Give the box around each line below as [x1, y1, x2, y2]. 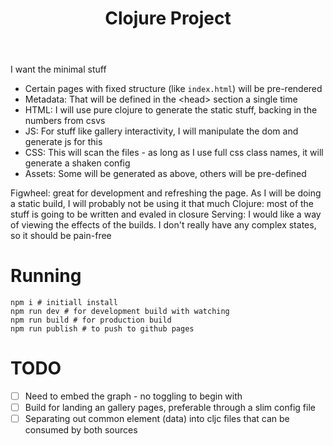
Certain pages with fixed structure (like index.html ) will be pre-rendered [24, 83, 323, 95]
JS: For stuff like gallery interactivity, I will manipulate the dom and [24, 125, 299, 137]
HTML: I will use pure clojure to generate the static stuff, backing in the [24, 104, 318, 116]
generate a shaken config [24, 157, 131, 169]
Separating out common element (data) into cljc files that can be [24, 413, 290, 425]
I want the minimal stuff [10, 63, 107, 76]
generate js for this [24, 136, 103, 148]
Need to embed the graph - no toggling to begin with [24, 390, 243, 402]
